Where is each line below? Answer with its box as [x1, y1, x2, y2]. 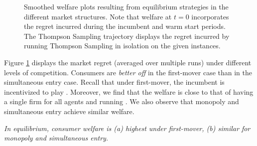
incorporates [191, 11, 229, 21]
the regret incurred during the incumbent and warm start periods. [24, 21, 226, 31]
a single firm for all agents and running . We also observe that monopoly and [4, 96, 239, 107]
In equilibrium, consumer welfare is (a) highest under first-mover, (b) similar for [4, 123, 251, 133]
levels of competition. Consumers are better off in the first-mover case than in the [4, 67, 253, 77]
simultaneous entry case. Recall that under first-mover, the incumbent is [4, 77, 225, 87]
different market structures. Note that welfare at [24, 11, 172, 21]
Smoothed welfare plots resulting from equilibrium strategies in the [24, 1, 229, 11]
